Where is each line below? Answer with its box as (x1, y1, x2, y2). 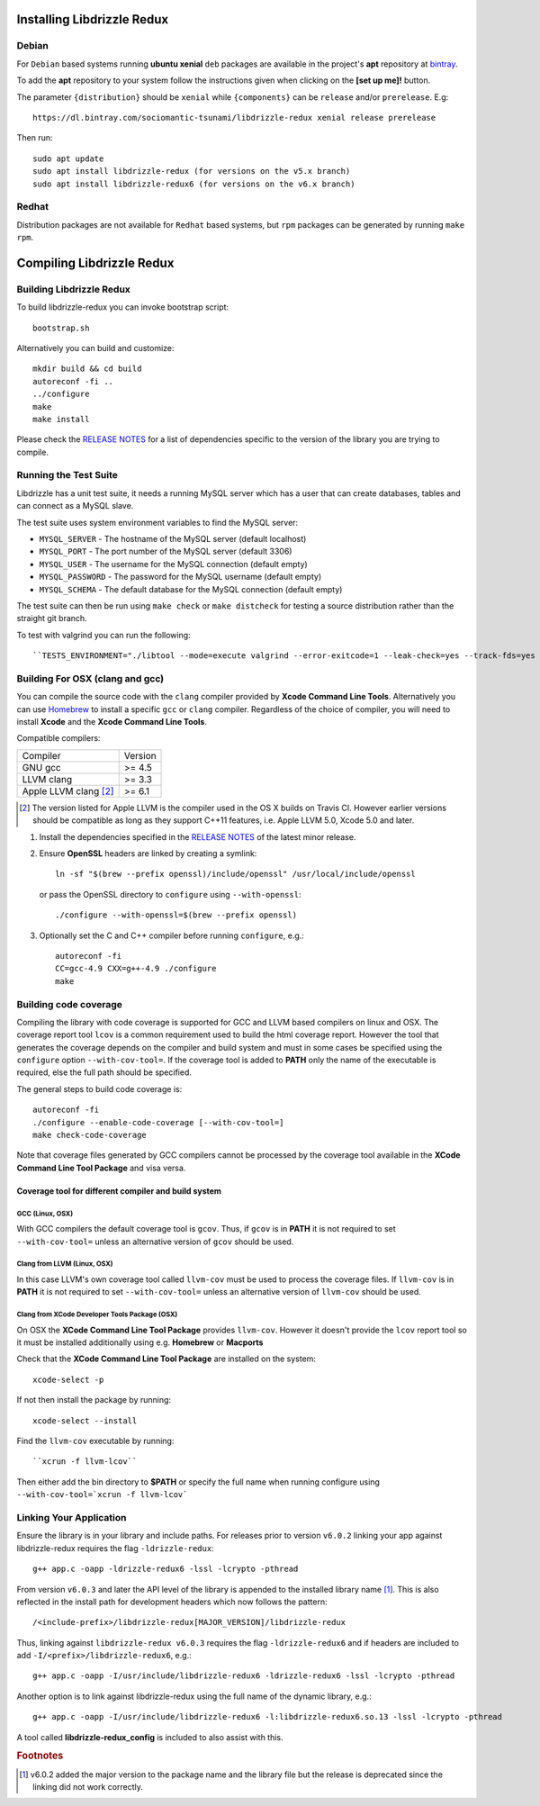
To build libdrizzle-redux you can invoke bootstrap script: (16, 302, 229, 312)
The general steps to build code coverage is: (16, 1083, 183, 1094)
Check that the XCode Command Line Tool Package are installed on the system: (16, 1353, 317, 1364)
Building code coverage (16, 998, 123, 1010)
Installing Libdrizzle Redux (16, 12, 169, 27)
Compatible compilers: (16, 733, 101, 744)
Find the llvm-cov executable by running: (16, 1436, 175, 1447)
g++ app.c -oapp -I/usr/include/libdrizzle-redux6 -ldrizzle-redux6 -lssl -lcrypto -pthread (32, 1671, 455, 1681)
